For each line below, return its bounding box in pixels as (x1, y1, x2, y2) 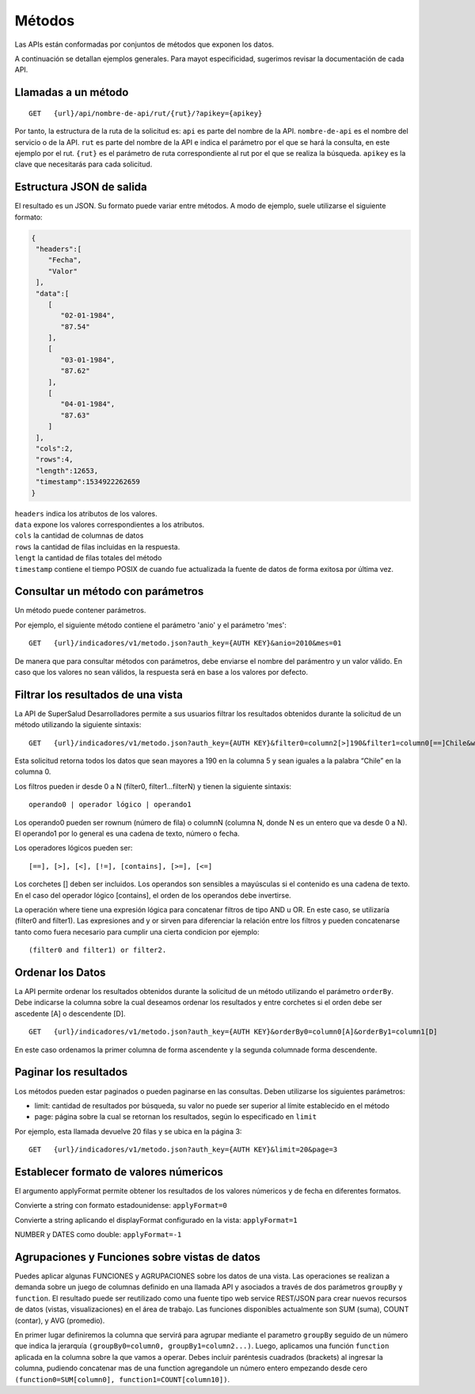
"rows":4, (36, 455, 74, 464)
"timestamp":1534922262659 (36, 478, 140, 486)
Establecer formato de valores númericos (14, 1165, 223, 1179)
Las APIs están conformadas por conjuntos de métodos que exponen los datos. (14, 40, 275, 49)
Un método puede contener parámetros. (14, 606, 146, 615)
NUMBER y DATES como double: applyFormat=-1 (14, 1230, 182, 1240)
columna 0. (14, 767, 51, 776)
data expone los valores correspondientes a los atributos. (14, 520, 205, 529)
